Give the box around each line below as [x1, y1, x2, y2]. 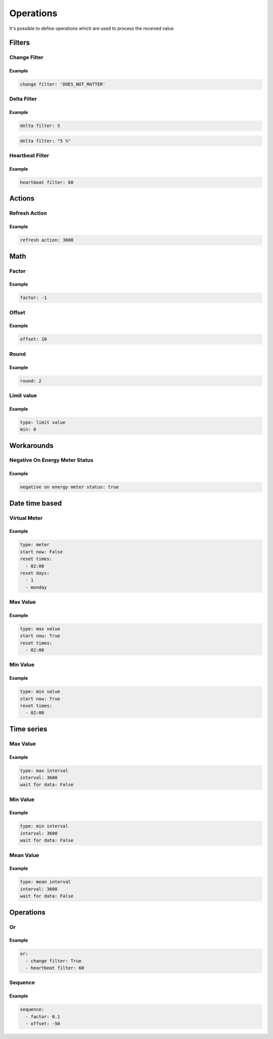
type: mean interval [20, 879, 71, 885]
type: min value [20, 689, 61, 695]
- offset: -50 [25, 1021, 61, 1027]
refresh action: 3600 [20, 237, 74, 243]
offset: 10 [20, 336, 47, 342]
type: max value [20, 626, 61, 632]
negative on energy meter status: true [20, 484, 119, 490]
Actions [9, 194, 35, 203]
